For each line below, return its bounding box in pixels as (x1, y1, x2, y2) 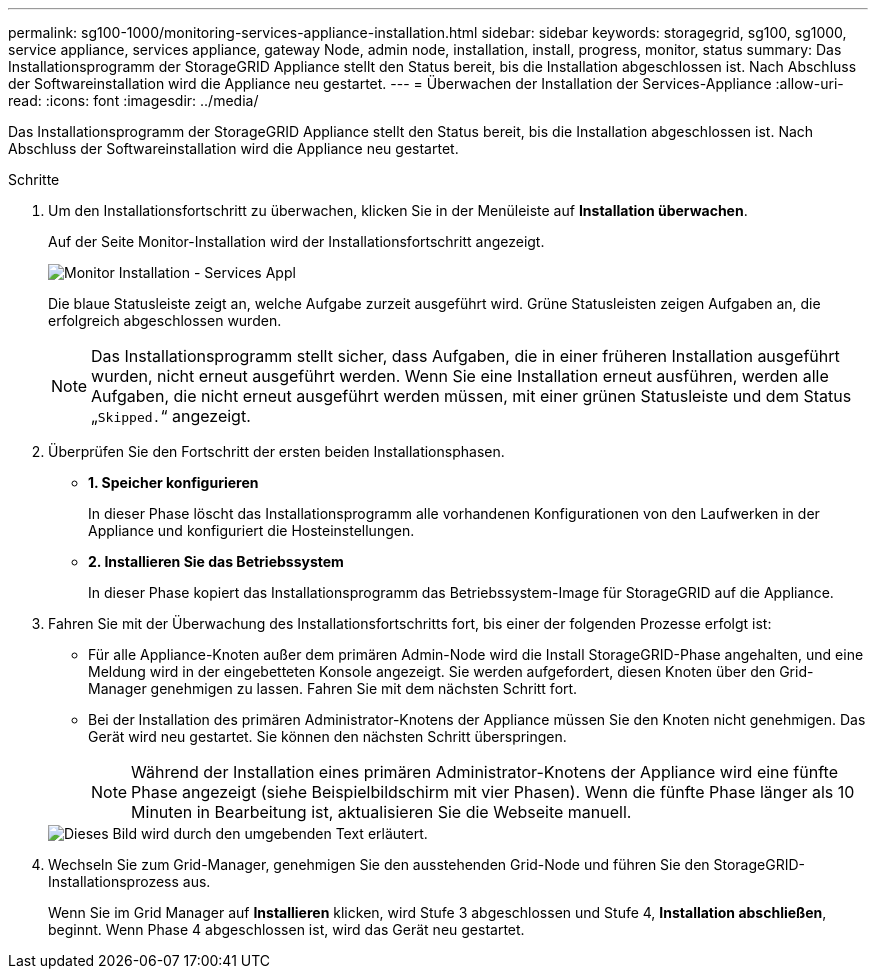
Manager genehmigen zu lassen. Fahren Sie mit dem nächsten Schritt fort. (88, 680, 578, 697)
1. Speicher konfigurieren (88, 474, 259, 491)
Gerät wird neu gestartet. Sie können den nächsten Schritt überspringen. (88, 728, 567, 745)
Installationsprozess (48, 873, 179, 890)
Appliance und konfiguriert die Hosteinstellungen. (88, 522, 415, 539)
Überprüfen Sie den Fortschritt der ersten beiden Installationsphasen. (48, 443, 505, 460)
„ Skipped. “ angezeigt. (91, 406, 251, 426)
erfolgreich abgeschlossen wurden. (48, 312, 282, 329)
